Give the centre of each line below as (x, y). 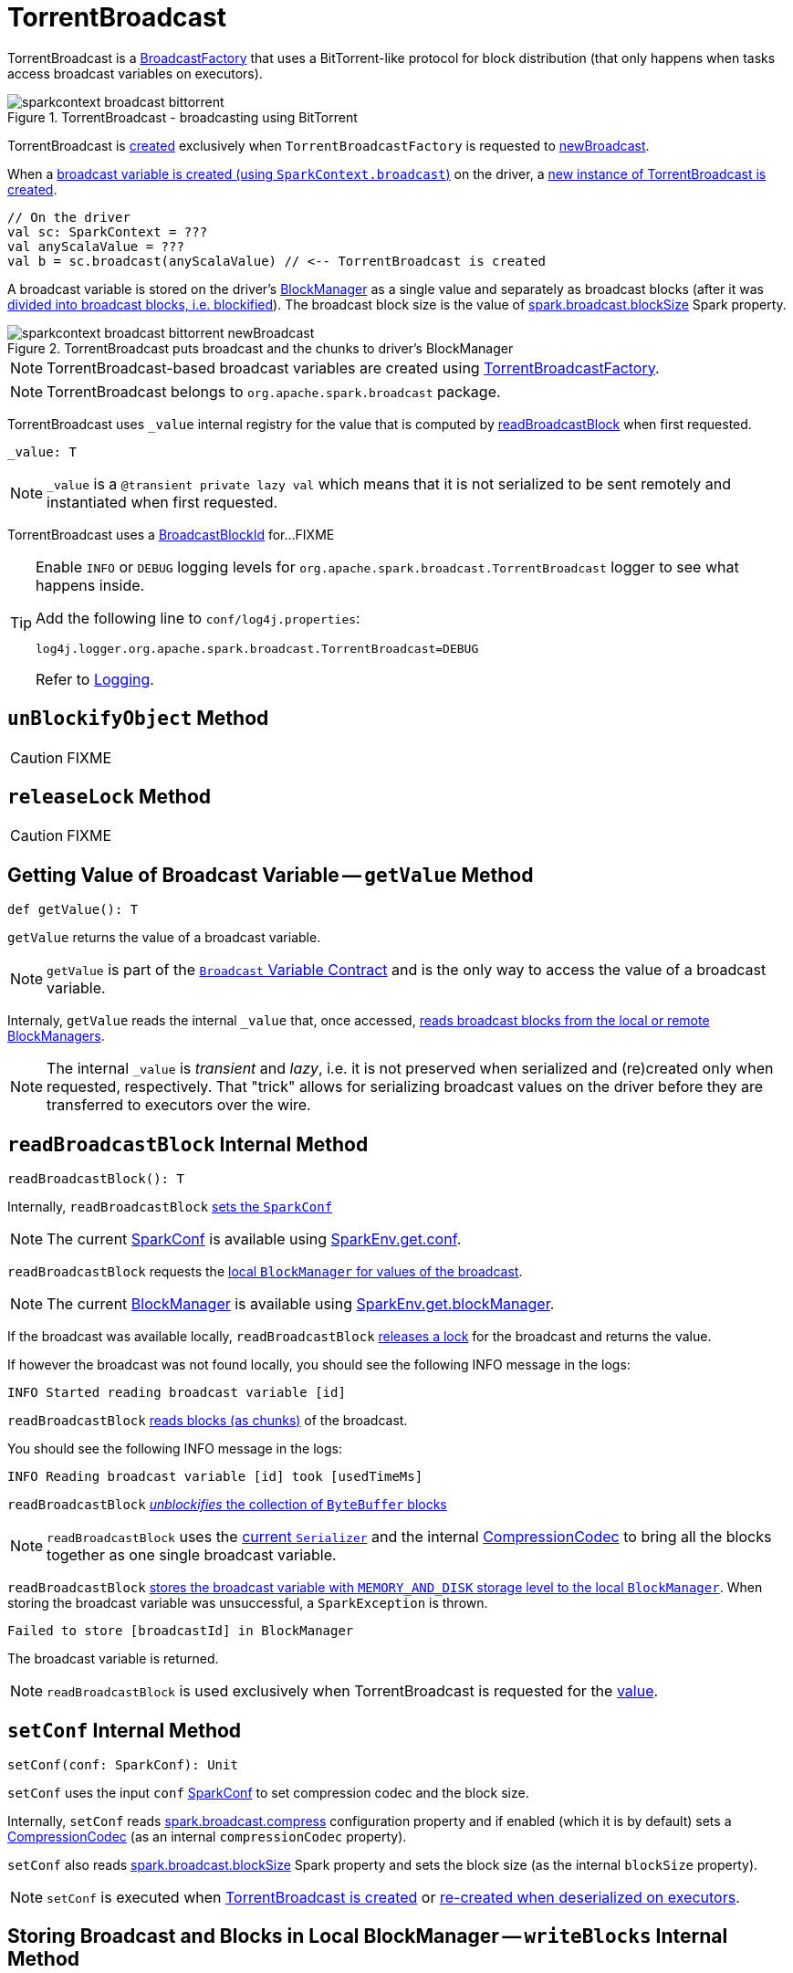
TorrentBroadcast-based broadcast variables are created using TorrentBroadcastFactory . (353, 367)
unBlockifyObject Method (138, 719)
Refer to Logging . (95, 679)
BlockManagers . (56, 1036)
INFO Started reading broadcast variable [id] (177, 1393)
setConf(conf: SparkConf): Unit (123, 1764)
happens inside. (90, 585)
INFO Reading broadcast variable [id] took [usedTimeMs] (215, 1477)
